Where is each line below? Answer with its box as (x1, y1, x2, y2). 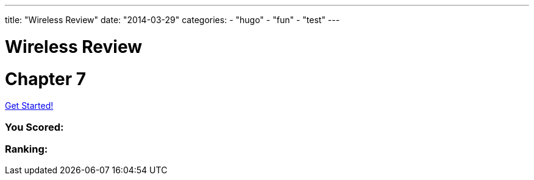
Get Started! (5, 100, 54, 111)
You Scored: (5, 120, 64, 133)
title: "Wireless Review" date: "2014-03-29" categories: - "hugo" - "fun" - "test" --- (5, 15, 340, 25)
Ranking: (5, 143, 48, 155)
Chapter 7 (5, 68, 87, 89)
